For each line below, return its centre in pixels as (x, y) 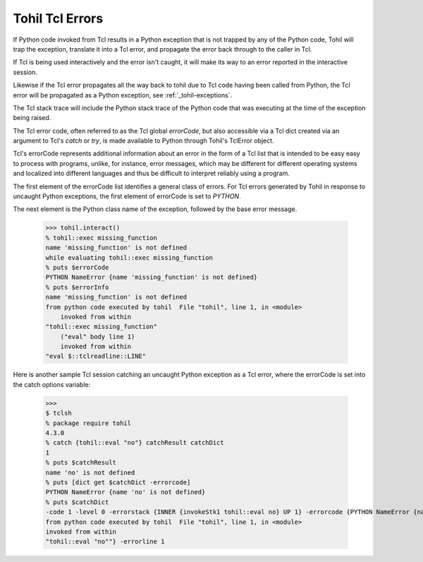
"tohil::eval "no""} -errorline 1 (105, 542)
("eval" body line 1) (98, 336)
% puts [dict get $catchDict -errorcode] (118, 482)
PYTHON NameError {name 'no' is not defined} (125, 492)
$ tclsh (59, 413)
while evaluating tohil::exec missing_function (129, 257)
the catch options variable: (52, 384)
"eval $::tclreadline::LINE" (96, 356)
